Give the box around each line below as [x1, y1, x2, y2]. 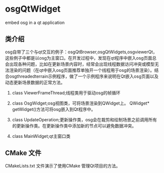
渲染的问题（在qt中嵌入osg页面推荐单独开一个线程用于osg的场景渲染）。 [9, 67, 155, 73]
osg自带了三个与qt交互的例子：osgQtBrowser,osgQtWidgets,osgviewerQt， [5, 49, 158, 55]
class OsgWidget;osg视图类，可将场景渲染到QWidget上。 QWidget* [12, 100, 150, 106]
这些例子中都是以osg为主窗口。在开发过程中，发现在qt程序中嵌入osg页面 [5, 55, 152, 61]
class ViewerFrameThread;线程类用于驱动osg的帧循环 [12, 89, 121, 96]
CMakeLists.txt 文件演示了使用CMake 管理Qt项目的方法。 [5, 163, 121, 169]
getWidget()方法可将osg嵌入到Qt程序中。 [12, 106, 96, 112]
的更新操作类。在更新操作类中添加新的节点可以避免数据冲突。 [12, 123, 137, 129]
